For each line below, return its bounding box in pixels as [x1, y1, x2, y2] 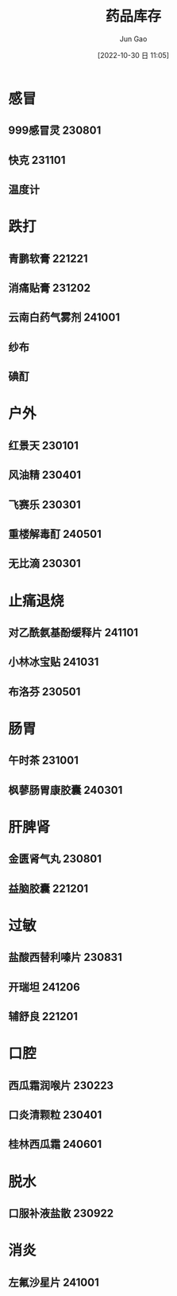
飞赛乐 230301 [8, 498, 81, 512]
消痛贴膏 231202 [8, 282, 91, 295]
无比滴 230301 [8, 557, 81, 570]
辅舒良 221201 [8, 1010, 78, 1023]
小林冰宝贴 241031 [8, 656, 99, 669]
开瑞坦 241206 [8, 980, 81, 994]
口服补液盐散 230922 [8, 1206, 114, 1220]
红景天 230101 [8, 438, 79, 452]
